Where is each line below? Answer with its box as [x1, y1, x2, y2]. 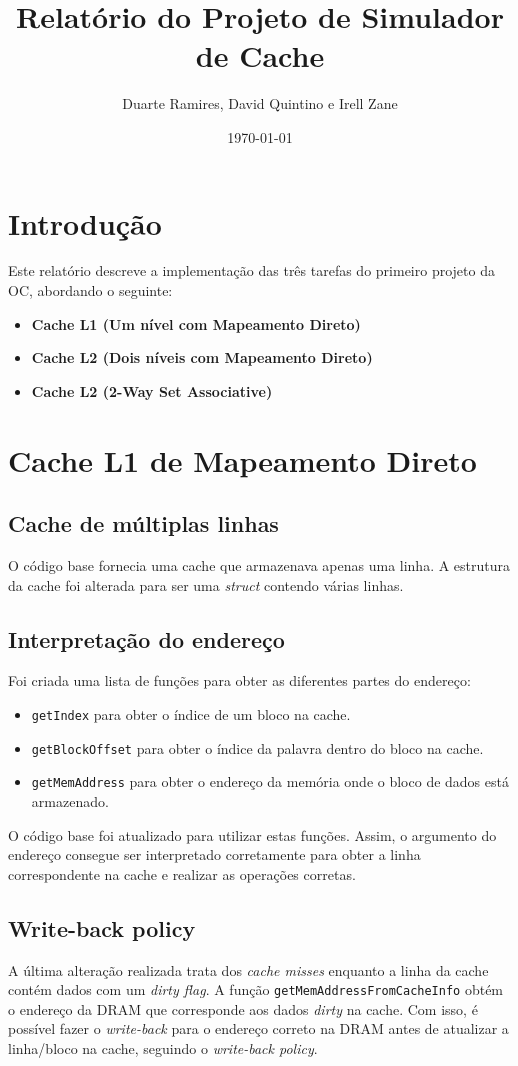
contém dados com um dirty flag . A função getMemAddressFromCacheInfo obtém [8, 979, 504, 1000]
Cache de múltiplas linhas [8, 508, 279, 539]
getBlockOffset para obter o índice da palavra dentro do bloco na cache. [31, 737, 484, 758]
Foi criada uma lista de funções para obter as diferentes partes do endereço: [8, 670, 471, 691]
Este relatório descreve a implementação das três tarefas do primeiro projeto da [8, 260, 495, 281]
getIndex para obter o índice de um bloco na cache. [31, 703, 351, 724]
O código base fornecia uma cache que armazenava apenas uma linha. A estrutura [8, 554, 511, 575]
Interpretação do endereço [8, 623, 285, 654]
